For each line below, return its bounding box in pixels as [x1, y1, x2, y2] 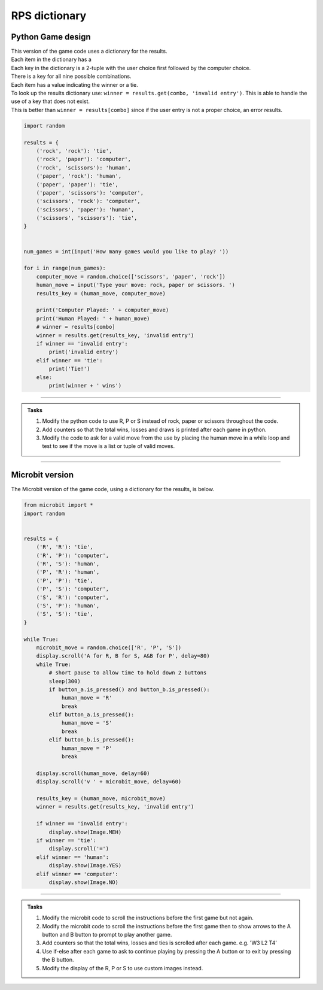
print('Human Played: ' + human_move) [36, 315, 150, 322]
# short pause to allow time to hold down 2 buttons [48, 670, 207, 676]
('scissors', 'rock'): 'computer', [36, 198, 141, 205]
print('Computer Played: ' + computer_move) [36, 307, 169, 314]
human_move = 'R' [61, 695, 112, 701]
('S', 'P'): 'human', [36, 603, 100, 609]
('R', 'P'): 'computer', [36, 552, 109, 559]
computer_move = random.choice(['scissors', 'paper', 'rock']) [36, 273, 226, 280]
